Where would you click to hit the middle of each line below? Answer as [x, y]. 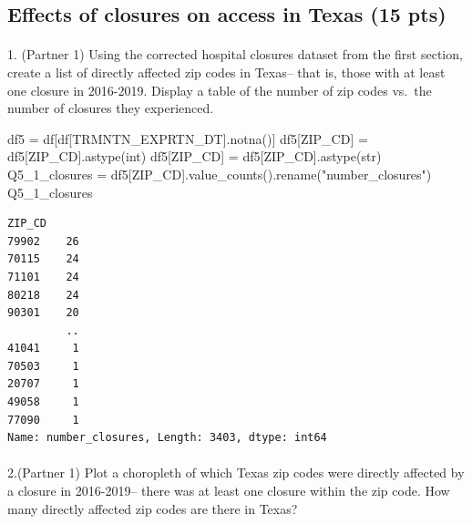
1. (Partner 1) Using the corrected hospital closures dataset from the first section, [235, 54]
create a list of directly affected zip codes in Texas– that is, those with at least [226, 72]
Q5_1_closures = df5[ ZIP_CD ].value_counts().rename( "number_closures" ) [220, 174]
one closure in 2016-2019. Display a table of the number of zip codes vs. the [220, 90]
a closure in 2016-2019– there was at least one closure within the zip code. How [229, 491]
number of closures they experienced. [111, 108]
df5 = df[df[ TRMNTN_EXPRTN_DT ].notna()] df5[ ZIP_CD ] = [188, 138]
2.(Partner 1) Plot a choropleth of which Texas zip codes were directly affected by [236, 473]
